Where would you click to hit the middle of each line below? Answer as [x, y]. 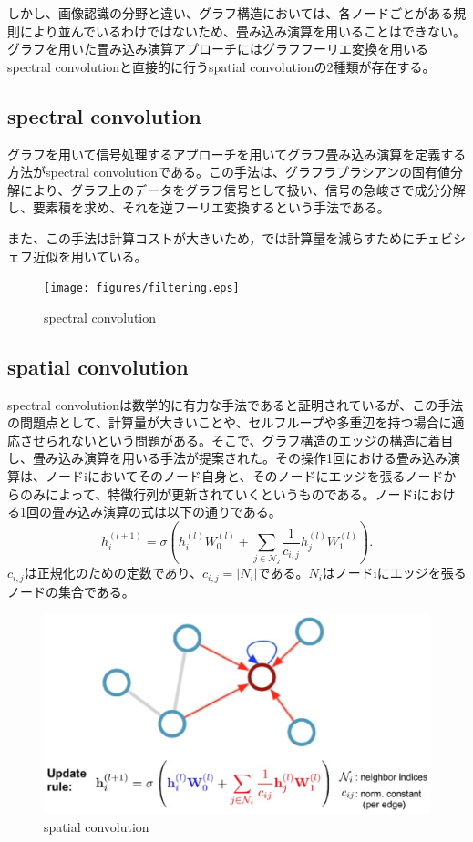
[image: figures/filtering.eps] [142, 288]
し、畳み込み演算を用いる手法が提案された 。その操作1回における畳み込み [227, 458]
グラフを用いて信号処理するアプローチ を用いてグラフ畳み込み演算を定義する [237, 154]
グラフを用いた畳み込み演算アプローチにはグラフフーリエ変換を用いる [218, 49]
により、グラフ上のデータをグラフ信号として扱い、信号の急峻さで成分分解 [242, 189]
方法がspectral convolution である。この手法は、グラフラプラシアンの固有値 [229, 172]
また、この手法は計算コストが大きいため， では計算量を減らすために [211, 237]
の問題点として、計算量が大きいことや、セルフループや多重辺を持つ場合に [230, 422]
